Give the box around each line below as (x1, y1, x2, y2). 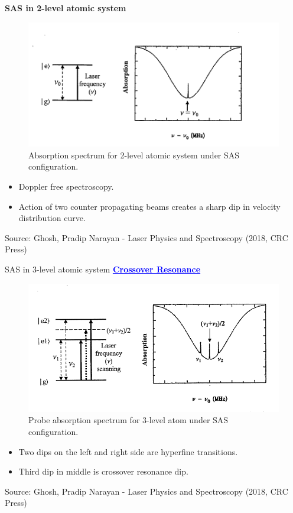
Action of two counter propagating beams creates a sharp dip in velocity (18, 200, 281, 212)
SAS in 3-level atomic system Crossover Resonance (5, 262, 201, 275)
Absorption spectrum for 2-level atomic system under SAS (28, 148, 240, 161)
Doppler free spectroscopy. (18, 180, 114, 192)
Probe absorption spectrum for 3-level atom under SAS (28, 414, 229, 426)
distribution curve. (18, 212, 86, 224)
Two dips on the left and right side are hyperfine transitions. (18, 445, 238, 457)
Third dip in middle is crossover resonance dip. (18, 465, 188, 478)
